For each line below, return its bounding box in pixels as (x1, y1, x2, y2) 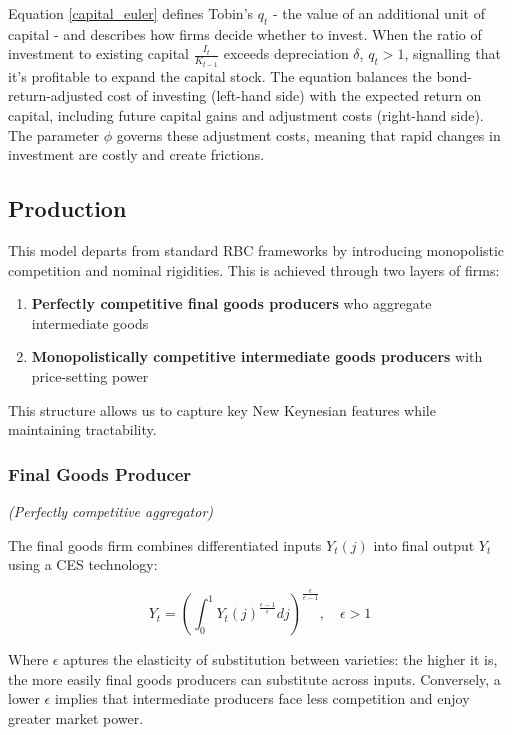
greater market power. (8, 707, 144, 728)
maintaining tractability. (8, 419, 157, 440)
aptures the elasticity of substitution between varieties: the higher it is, (63, 649, 498, 670)
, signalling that (404, 43, 501, 64)
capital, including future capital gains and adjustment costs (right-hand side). (8, 105, 484, 126)
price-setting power (31, 366, 149, 386)
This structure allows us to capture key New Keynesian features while (8, 399, 436, 420)
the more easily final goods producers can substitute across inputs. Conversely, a (8, 668, 501, 689)
